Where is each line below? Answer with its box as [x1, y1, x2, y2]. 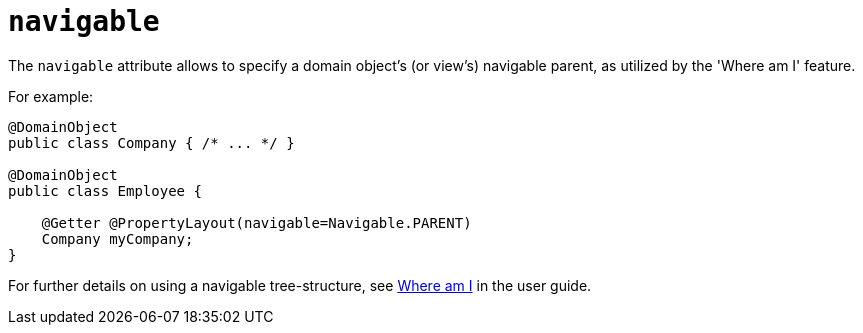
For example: [8, 87, 94, 105]
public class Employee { [8, 182, 202, 199]
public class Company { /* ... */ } [8, 134, 295, 151]
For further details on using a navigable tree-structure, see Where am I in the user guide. [8, 276, 592, 294]
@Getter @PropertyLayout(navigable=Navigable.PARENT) [41, 214, 472, 231]
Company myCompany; [41, 230, 194, 247]
